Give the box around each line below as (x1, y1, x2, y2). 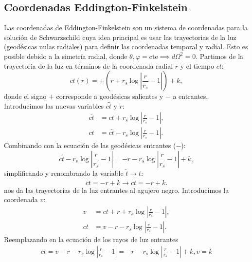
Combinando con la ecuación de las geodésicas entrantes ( (4, 140, 176, 150)
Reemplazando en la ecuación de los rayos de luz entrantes (4, 234, 178, 244)
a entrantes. (173, 91, 208, 101)
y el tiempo (180, 60, 215, 71)
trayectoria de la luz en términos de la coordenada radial (4, 60, 173, 71)
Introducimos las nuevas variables (4, 100, 104, 111)
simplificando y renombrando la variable (4, 168, 124, 178)
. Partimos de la (196, 51, 244, 61)
